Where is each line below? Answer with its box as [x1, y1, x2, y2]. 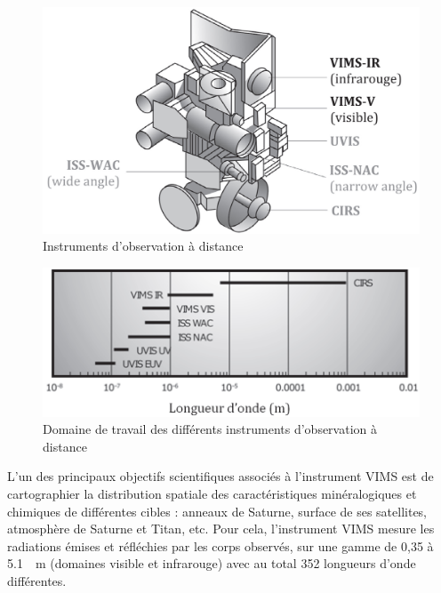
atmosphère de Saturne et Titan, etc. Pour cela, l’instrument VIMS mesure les [7, 519, 435, 538]
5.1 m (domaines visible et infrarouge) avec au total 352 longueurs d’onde [7, 554, 416, 573]
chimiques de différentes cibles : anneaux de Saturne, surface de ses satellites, [7, 501, 428, 520]
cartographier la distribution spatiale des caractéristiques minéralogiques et [7, 485, 417, 503]
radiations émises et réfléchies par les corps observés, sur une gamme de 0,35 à [7, 536, 434, 555]
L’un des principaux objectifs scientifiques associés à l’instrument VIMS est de [7, 467, 434, 485]
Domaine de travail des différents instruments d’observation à [43, 420, 377, 438]
